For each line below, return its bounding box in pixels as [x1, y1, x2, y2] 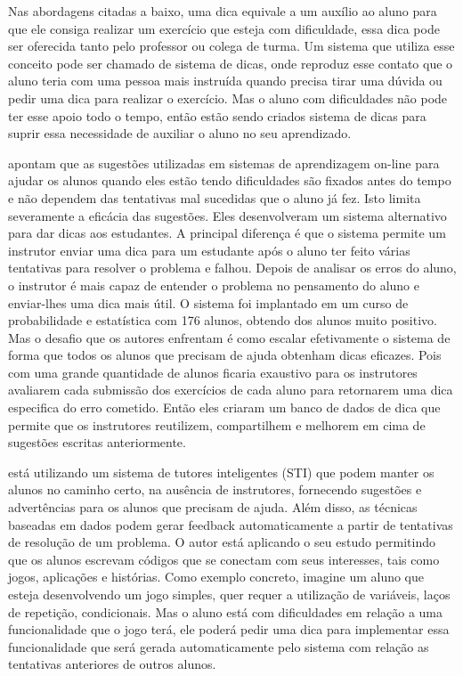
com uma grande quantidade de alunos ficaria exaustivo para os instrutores [8, 362, 418, 381]
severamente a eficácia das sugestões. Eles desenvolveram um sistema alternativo [8, 206, 447, 224]
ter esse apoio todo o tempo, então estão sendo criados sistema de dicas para [8, 106, 426, 125]
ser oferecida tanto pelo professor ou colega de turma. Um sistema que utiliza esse [8, 37, 455, 55]
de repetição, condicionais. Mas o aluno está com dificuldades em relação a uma [8, 602, 443, 621]
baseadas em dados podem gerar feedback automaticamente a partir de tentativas [8, 515, 453, 533]
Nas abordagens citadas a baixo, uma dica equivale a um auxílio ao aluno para [8, 2, 437, 20]
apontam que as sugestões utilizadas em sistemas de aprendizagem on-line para [8, 153, 440, 172]
